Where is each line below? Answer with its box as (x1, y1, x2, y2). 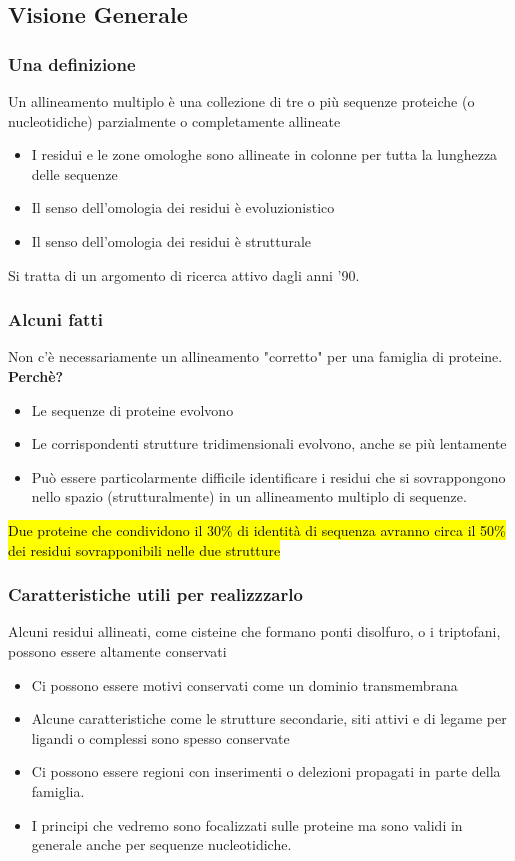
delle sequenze (31, 163, 118, 184)
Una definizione (8, 51, 136, 76)
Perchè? (8, 365, 64, 386)
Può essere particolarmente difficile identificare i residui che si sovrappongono (31, 466, 506, 487)
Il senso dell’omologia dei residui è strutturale (31, 230, 312, 251)
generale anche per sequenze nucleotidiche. (31, 834, 292, 855)
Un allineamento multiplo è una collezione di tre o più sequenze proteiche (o (8, 91, 475, 111)
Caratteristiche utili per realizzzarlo (8, 582, 303, 607)
